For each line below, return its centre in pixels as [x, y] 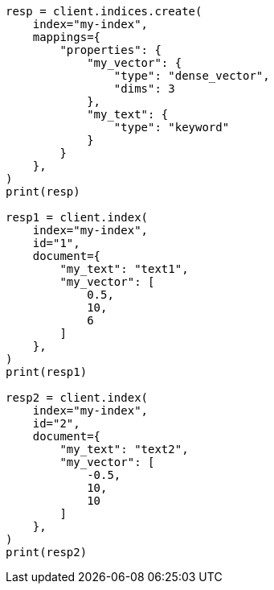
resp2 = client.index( [77, 398]
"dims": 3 [144, 89]
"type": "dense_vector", [192, 76]
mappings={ [67, 37]
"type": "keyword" [172, 127]
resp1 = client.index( [77, 217]
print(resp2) [47, 552]
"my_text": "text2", [124, 449]
